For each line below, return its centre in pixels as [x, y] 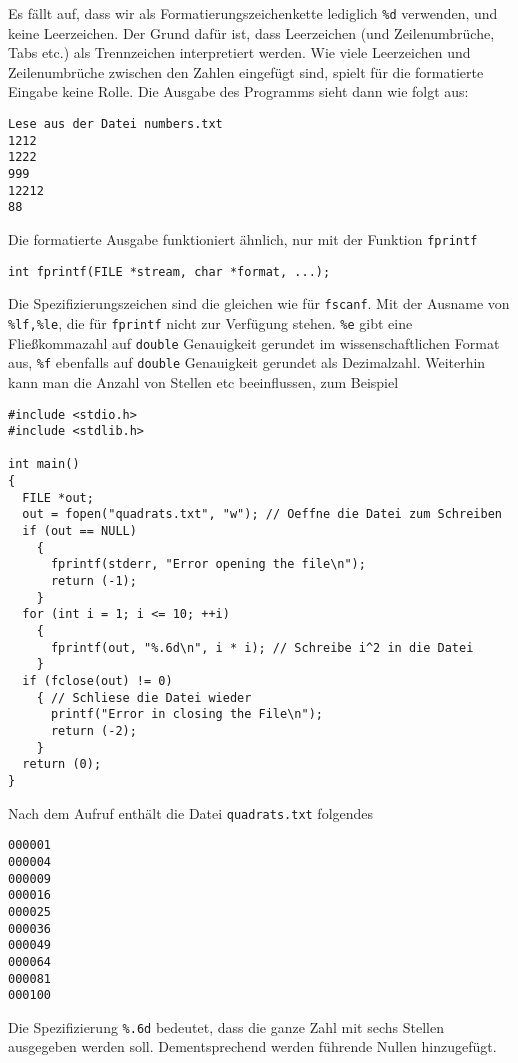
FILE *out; [58, 497]
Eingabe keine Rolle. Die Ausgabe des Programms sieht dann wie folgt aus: [238, 91]
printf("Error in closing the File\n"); [186, 714]
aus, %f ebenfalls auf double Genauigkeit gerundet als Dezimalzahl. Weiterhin [247, 362]
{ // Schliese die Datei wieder [144, 697]
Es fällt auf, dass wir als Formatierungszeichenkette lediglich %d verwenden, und [253, 13]
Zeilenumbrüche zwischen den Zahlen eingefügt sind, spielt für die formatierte [246, 71]
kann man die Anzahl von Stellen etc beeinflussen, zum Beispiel [203, 381]
